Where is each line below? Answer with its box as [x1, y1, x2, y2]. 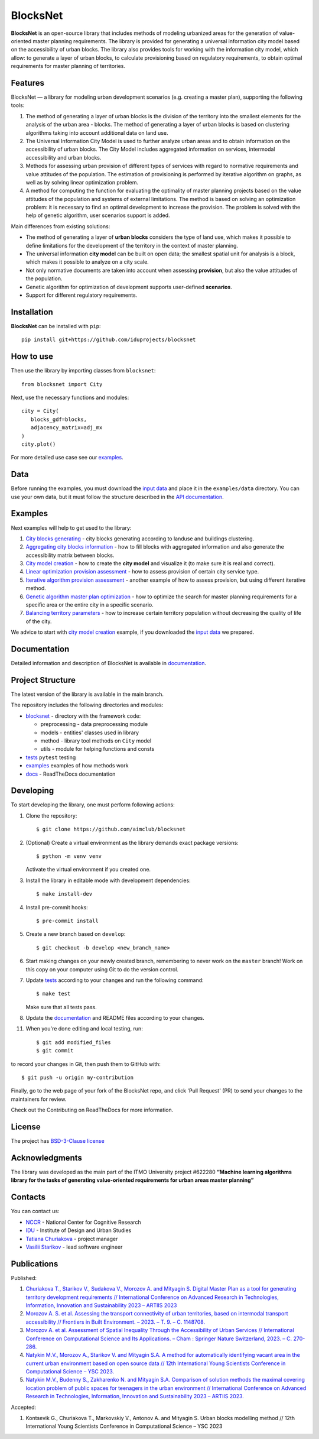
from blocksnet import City [21, 381, 103, 387]
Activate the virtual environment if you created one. [25, 866, 151, 873]
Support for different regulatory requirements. [25, 291, 138, 299]
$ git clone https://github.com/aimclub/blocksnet [36, 826, 186, 833]
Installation [11, 307, 53, 317]
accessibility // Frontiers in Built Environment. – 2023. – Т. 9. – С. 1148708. [25, 1318, 206, 1325]
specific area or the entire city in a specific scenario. [25, 601, 154, 608]
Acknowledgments [11, 1153, 83, 1163]
